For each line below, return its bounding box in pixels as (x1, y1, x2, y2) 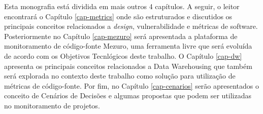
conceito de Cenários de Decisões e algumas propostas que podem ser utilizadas (4, 90, 251, 101)
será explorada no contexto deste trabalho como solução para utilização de (4, 70, 236, 81)
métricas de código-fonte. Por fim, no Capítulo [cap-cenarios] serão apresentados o (4, 80, 259, 91)
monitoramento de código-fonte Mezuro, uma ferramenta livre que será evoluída (4, 41, 252, 51)
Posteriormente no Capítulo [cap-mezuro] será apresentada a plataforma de (4, 30, 238, 41)
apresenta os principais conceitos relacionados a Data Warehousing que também (4, 60, 252, 71)
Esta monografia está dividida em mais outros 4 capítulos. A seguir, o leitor (4, 1, 240, 11)
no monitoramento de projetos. (4, 100, 100, 110)
